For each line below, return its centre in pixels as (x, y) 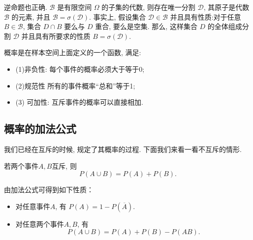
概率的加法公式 (40, 129)
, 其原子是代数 (226, 7)
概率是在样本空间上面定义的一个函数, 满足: (73, 52)
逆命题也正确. (26, 7)
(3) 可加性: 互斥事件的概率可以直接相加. (79, 102)
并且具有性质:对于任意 (206, 16)
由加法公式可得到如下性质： (49, 190)
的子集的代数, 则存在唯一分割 (148, 7)
